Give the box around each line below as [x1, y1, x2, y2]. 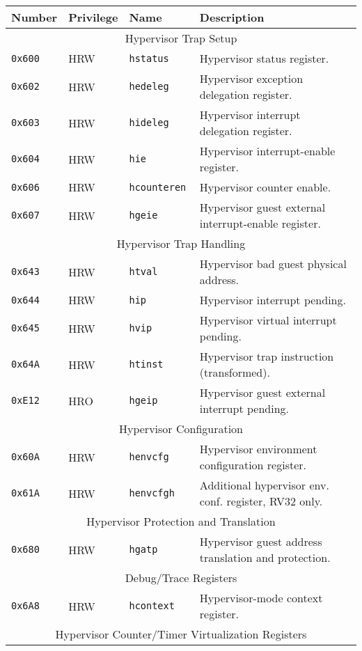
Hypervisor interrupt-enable [199, 143, 336, 159]
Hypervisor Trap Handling [116, 235, 246, 251]
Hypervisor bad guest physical [199, 256, 347, 272]
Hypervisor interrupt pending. [199, 292, 346, 308]
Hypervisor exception [199, 70, 304, 86]
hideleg [129, 117, 169, 128]
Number [11, 9, 58, 25]
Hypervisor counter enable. [199, 179, 331, 195]
